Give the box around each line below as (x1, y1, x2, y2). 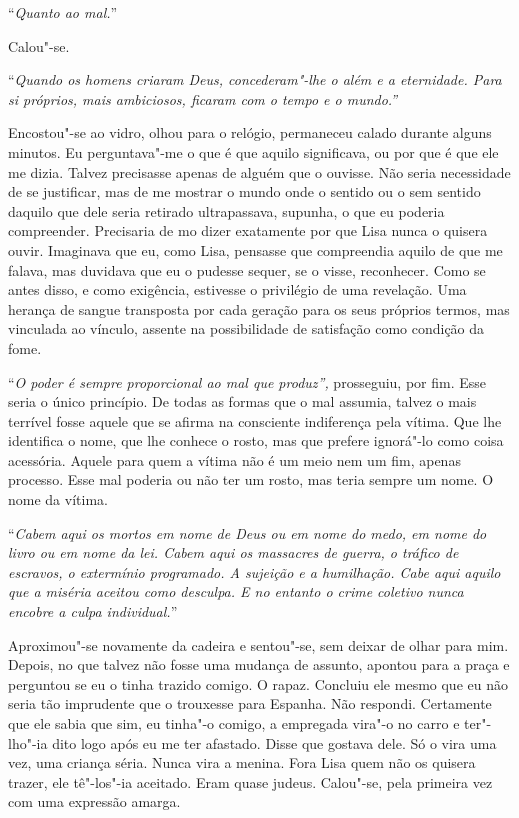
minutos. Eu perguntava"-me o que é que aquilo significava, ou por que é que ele (8, 141, 499, 162)
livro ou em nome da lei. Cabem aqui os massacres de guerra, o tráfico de (8, 542, 459, 563)
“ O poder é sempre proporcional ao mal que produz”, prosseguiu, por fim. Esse (8, 371, 487, 392)
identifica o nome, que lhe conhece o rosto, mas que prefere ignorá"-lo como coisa (8, 430, 504, 451)
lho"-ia (8, 732, 48, 753)
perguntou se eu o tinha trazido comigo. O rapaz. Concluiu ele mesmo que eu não (8, 673, 508, 694)
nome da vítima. (8, 489, 108, 510)
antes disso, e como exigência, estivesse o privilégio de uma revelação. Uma (8, 279, 467, 300)
